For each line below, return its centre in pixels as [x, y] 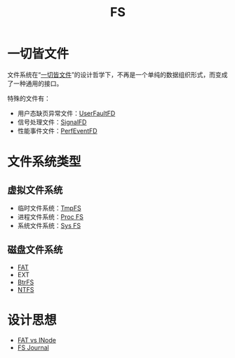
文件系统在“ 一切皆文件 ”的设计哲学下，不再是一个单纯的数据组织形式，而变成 [117, 74]
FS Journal [33, 347]
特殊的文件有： [29, 98]
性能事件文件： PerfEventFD [57, 131]
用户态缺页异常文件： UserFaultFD [66, 113]
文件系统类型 [45, 162]
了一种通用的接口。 [35, 83]
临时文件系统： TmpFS [49, 208]
